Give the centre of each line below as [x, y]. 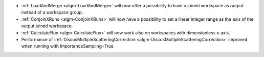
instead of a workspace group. [52, 13]
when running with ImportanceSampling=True [67, 46]
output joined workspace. [47, 26]
